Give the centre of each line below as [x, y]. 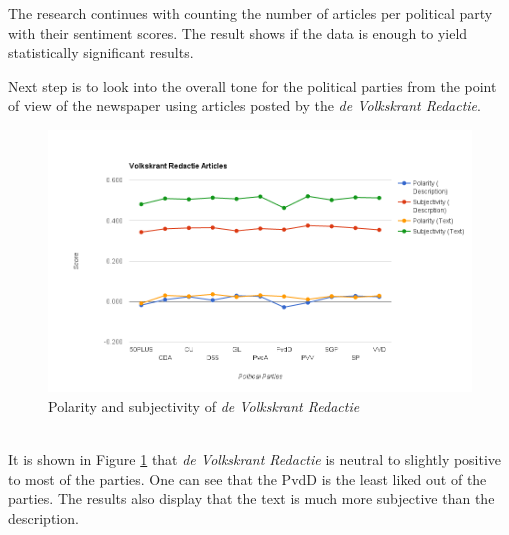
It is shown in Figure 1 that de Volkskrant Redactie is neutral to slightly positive [255, 458]
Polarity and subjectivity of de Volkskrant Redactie [204, 405]
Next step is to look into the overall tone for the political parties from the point [252, 85]
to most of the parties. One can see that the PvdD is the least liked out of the [247, 478]
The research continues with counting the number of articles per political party [250, 13]
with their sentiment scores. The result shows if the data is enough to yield [238, 32]
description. [43, 517]
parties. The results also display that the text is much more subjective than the [251, 498]
